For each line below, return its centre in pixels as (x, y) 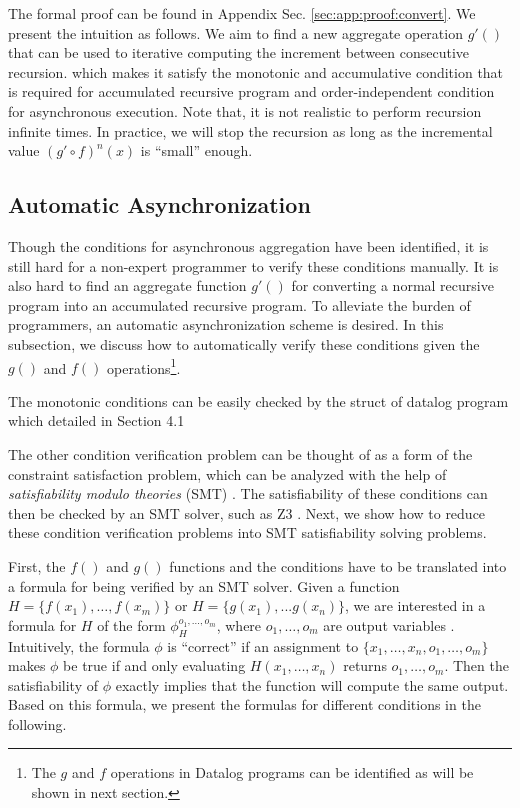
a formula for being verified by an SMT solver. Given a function (204, 585)
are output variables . (389, 624)
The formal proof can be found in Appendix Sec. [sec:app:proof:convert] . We (242, 13)
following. (37, 723)
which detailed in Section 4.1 (96, 420)
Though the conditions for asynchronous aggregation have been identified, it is (248, 245)
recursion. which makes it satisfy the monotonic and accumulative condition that (256, 71)
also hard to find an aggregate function (127, 285)
